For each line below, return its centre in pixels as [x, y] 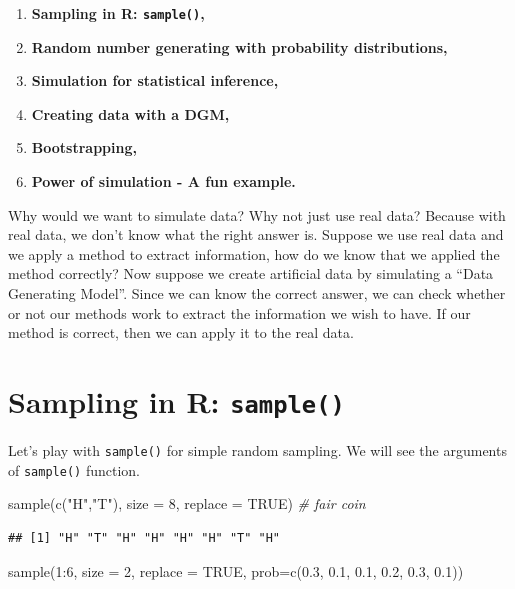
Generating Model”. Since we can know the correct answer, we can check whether [257, 293]
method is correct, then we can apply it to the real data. [181, 332]
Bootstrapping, [84, 147]
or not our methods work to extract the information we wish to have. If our [239, 312]
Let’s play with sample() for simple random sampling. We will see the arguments [257, 450]
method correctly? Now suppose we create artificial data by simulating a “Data [251, 273]
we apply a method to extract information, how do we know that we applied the [254, 253]
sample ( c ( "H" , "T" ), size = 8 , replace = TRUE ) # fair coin [187, 503]
